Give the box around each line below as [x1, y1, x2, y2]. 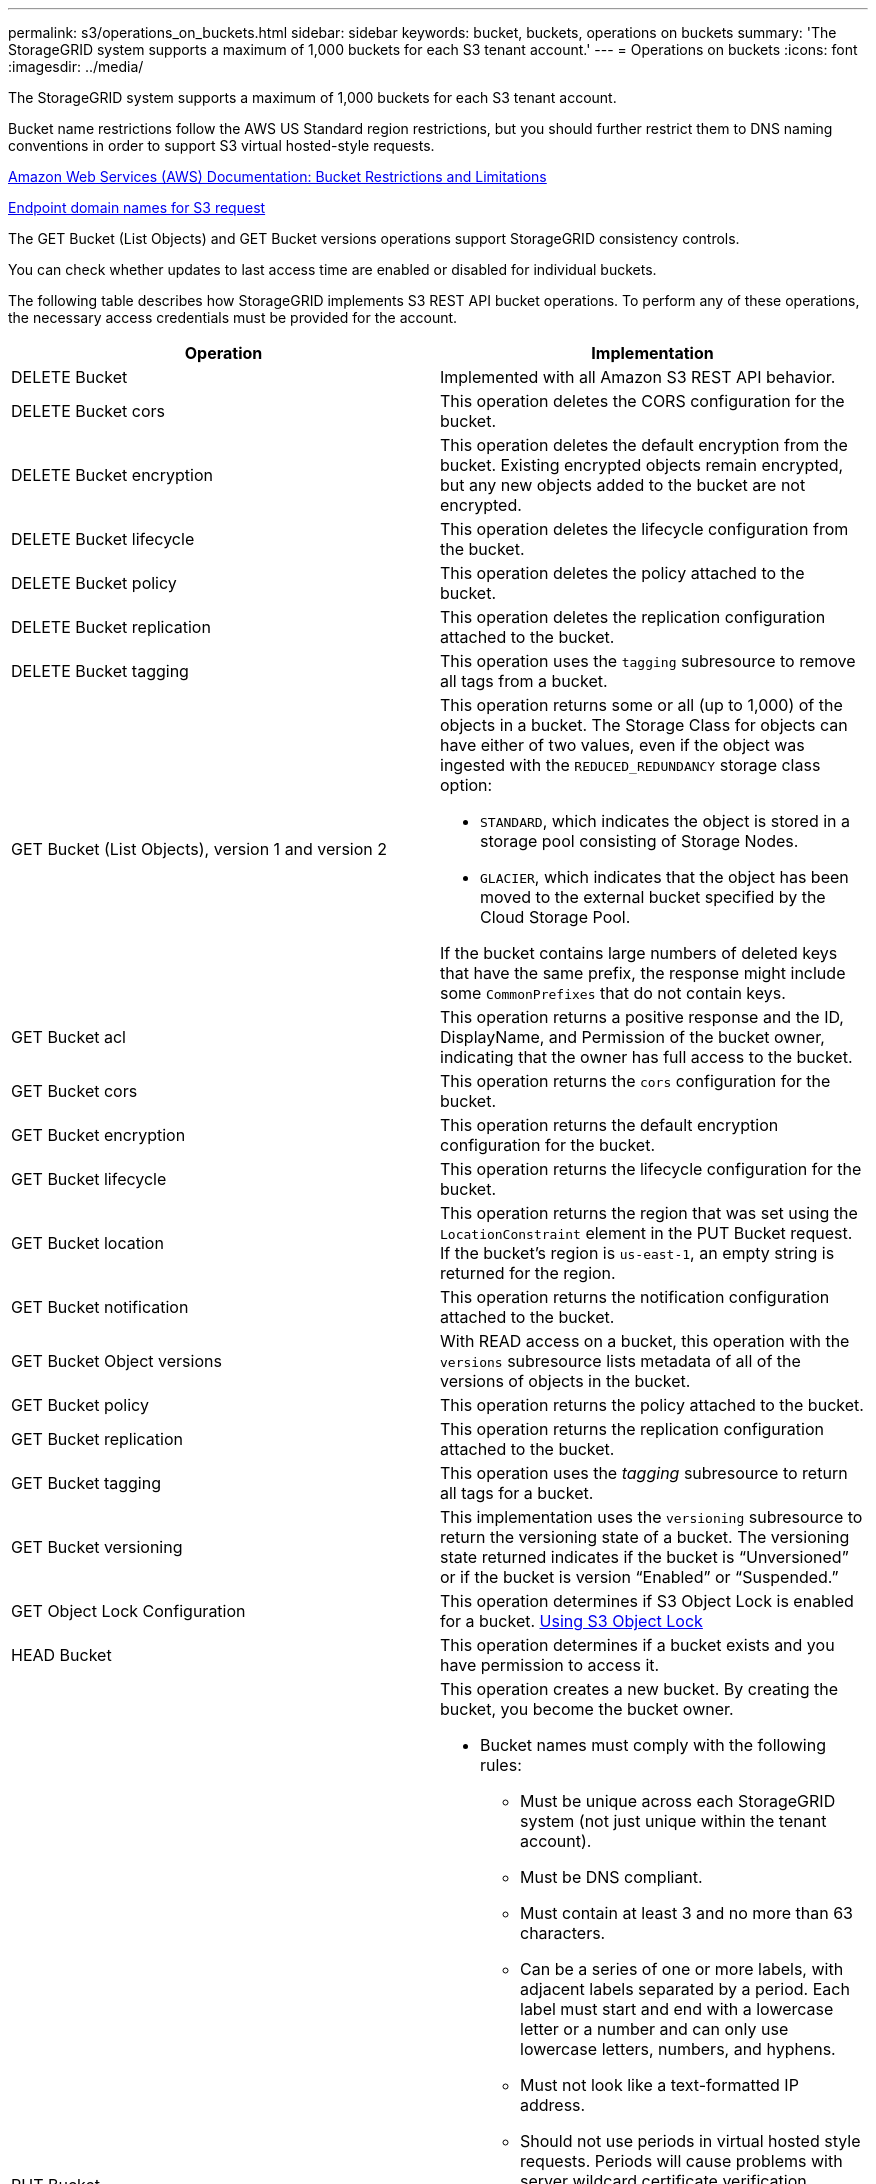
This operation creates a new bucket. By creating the [440, 1679, 838, 1699]
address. [520, 2095, 586, 2115]
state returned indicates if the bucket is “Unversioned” [440, 1547, 849, 1567]
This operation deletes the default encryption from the [440, 435, 848, 455]
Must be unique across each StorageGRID [520, 1791, 836, 1811]
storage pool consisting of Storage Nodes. [480, 831, 799, 851]
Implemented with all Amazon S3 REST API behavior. [440, 367, 836, 387]
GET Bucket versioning [11, 1537, 183, 1557]
